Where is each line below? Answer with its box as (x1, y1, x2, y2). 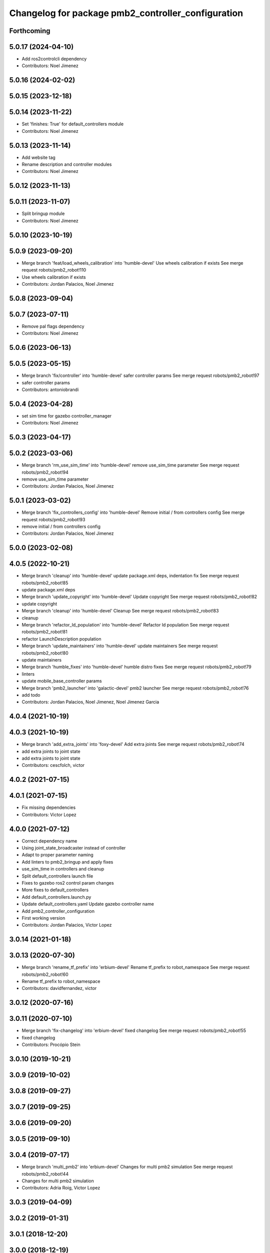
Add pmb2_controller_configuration (21, 908, 95, 914)
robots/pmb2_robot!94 (21, 469, 68, 475)
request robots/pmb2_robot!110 (21, 267, 86, 273)
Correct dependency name (21, 838, 77, 844)
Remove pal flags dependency (21, 323, 84, 329)
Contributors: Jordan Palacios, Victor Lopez (21, 922, 112, 928)
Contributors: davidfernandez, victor (21, 985, 97, 991)
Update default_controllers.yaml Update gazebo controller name (21, 901, 154, 907)
